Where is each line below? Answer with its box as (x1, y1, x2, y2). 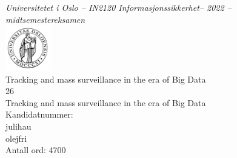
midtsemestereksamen (5, 13, 85, 25)
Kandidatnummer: (5, 108, 73, 121)
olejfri (5, 131, 27, 144)
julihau (5, 119, 32, 132)
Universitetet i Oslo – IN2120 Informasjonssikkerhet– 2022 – (5, 1, 232, 13)
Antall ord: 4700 (5, 144, 66, 156)
